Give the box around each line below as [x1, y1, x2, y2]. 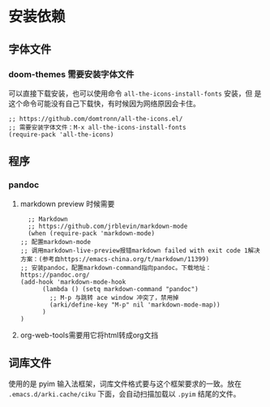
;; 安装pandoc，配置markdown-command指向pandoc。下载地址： [19, 263, 212, 272]
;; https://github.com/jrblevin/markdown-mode [28, 222, 188, 230]
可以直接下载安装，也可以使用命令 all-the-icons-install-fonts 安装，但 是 [8, 88, 262, 98]
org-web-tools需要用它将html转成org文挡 [19, 330, 159, 340]
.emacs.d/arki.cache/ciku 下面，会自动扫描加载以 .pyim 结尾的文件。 [8, 389, 241, 399]
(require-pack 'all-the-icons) [8, 131, 114, 139]
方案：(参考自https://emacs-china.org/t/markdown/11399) [19, 255, 209, 263]
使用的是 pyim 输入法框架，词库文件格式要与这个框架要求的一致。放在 [8, 379, 242, 389]
